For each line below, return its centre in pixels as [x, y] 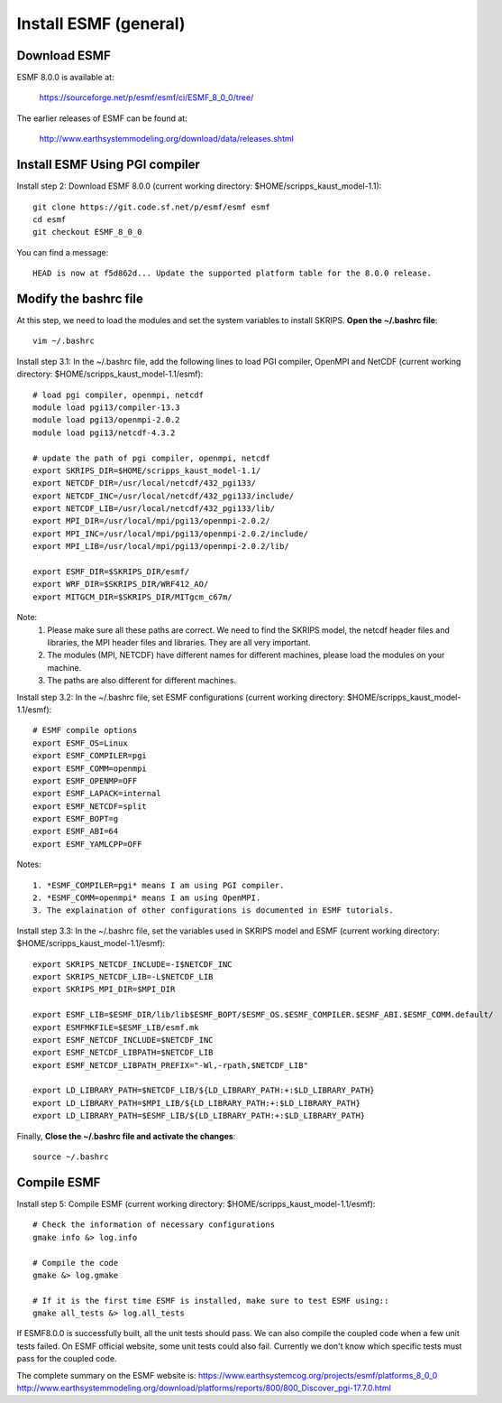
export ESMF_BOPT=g [76, 819]
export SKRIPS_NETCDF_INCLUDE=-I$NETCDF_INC [133, 964]
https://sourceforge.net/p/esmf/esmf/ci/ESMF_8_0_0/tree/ [146, 98]
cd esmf [50, 219]
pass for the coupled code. [67, 1359]
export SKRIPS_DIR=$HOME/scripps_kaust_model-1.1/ [147, 470]
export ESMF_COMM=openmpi [90, 768]
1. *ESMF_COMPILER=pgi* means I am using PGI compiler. [159, 885]
